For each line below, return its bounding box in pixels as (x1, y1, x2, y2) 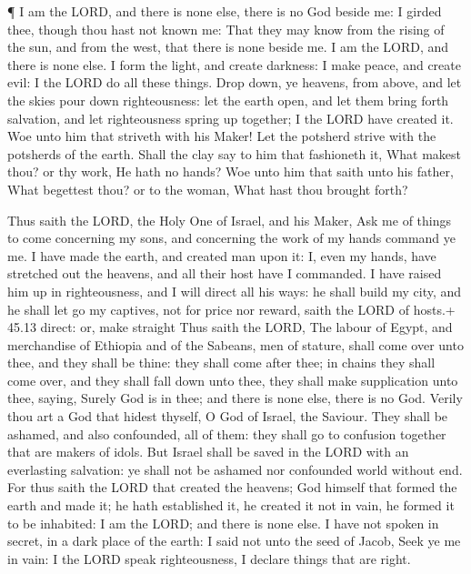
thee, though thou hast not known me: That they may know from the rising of (7, 19, 445, 38)
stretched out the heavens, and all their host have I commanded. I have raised (7, 264, 442, 283)
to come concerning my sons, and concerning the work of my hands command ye (7, 228, 456, 247)
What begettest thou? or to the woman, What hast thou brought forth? (7, 179, 408, 198)
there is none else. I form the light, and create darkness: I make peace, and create (7, 55, 461, 74)
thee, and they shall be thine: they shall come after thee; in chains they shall (7, 353, 436, 372)
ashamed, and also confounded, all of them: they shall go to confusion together (7, 424, 446, 443)
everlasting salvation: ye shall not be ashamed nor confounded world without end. (7, 459, 463, 478)
